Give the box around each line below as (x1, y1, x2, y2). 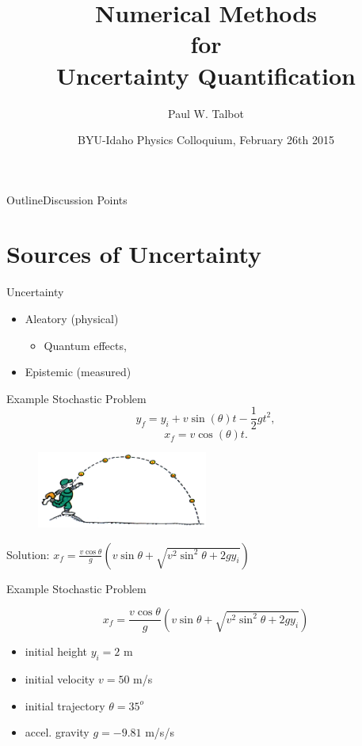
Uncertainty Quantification (56, 59, 356, 91)
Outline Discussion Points (6, 191, 128, 207)
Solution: (6, 546, 50, 562)
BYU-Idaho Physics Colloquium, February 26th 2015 (77, 131, 334, 148)
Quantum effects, (44, 337, 127, 353)
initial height (25, 643, 87, 660)
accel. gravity (25, 724, 90, 740)
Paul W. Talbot (168, 105, 244, 121)
